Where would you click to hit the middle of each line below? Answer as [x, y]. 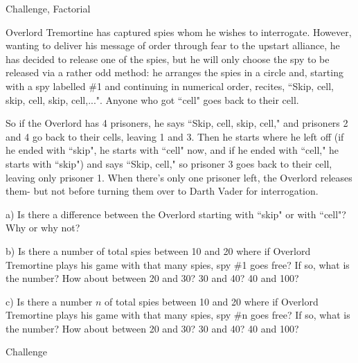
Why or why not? [43, 228]
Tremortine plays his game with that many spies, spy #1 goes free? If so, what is [178, 264]
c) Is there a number [49, 301]
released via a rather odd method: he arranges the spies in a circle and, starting [174, 72]
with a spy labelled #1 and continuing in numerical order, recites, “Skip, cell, [170, 86]
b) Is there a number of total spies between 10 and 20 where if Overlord [158, 250]
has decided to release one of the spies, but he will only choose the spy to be [168, 59]
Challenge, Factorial [48, 8]
